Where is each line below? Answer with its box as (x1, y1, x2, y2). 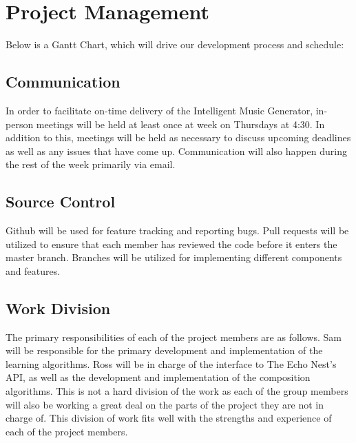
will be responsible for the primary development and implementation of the (6, 343, 323, 358)
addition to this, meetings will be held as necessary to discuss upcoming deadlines (6, 130, 351, 145)
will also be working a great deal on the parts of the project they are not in (6, 397, 324, 411)
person (6, 116, 34, 131)
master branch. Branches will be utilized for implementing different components (6, 250, 342, 265)
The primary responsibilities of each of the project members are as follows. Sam (6, 329, 342, 344)
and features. (6, 263, 61, 278)
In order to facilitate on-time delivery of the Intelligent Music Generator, (6, 103, 313, 117)
